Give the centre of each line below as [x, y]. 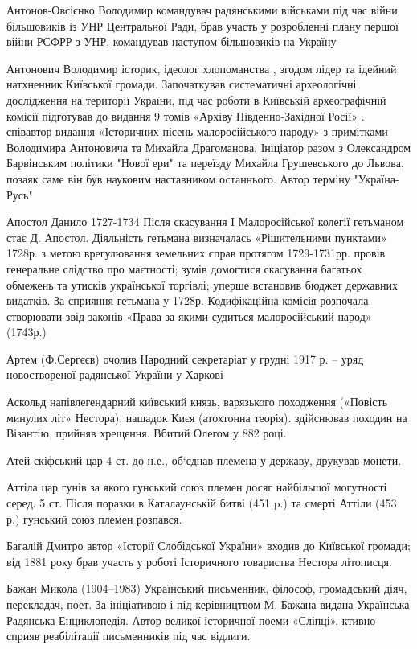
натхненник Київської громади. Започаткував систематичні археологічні [182, 84]
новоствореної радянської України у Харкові [115, 374]
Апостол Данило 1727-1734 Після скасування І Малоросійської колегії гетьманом [205, 222]
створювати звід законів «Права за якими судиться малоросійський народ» [189, 316]
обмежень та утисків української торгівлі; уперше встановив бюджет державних [202, 284]
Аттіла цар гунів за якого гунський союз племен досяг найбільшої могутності [197, 487]
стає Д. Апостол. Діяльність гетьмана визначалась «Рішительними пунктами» [197, 237]
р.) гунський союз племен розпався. [94, 518]
